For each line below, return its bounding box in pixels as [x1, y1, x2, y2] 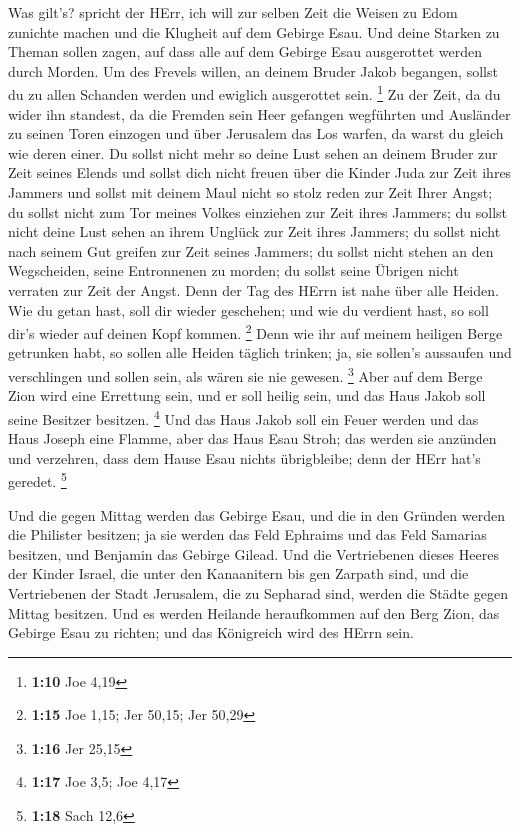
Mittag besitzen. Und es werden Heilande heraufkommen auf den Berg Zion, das [8, 602, 500, 623]
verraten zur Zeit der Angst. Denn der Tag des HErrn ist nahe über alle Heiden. [8, 279, 499, 300]
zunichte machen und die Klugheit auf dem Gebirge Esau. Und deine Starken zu [8, 21, 500, 42]
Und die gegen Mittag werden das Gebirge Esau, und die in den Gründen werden [8, 504, 505, 525]
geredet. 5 [8, 468, 67, 491]
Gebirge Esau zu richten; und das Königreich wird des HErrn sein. [8, 622, 414, 643]
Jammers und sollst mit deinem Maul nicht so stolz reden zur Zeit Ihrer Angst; [8, 182, 493, 202]
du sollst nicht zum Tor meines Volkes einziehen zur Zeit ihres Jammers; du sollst [8, 201, 508, 222]
